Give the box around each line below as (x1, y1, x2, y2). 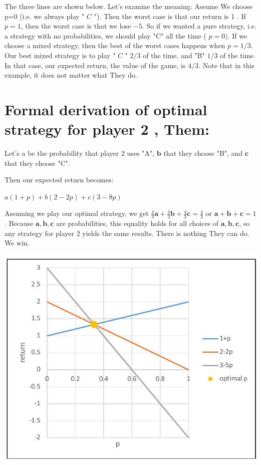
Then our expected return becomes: (5, 174, 114, 185)
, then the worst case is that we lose (21, 21, 131, 31)
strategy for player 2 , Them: (5, 119, 209, 139)
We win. (5, 238, 30, 248)
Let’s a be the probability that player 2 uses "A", (5, 148, 155, 158)
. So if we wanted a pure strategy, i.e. (142, 21, 256, 31)
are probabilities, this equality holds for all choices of (56, 218, 219, 228)
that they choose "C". (5, 157, 70, 168)
